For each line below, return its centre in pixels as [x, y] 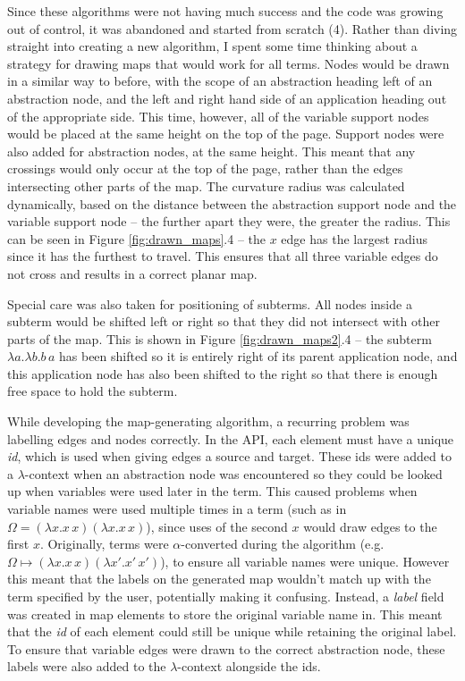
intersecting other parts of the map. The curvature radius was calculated [206, 185]
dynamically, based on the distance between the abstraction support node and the [232, 203]
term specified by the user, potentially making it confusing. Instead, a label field [226, 596]
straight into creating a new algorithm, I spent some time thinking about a [212, 46]
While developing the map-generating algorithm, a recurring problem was [208, 421]
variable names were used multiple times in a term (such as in [177, 509]
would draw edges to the [370, 526]
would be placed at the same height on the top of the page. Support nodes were [226, 134]
